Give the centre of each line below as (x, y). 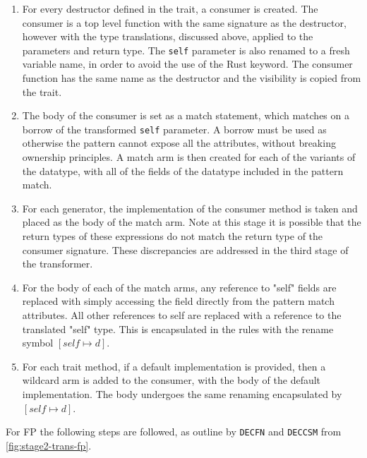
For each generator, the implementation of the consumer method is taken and (190, 208)
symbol (38, 343)
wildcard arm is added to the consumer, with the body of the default (172, 380)
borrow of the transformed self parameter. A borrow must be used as (174, 129)
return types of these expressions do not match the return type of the (173, 236)
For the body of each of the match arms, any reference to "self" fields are (179, 287)
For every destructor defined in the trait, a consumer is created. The (170, 8)
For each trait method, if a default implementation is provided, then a (174, 366)
